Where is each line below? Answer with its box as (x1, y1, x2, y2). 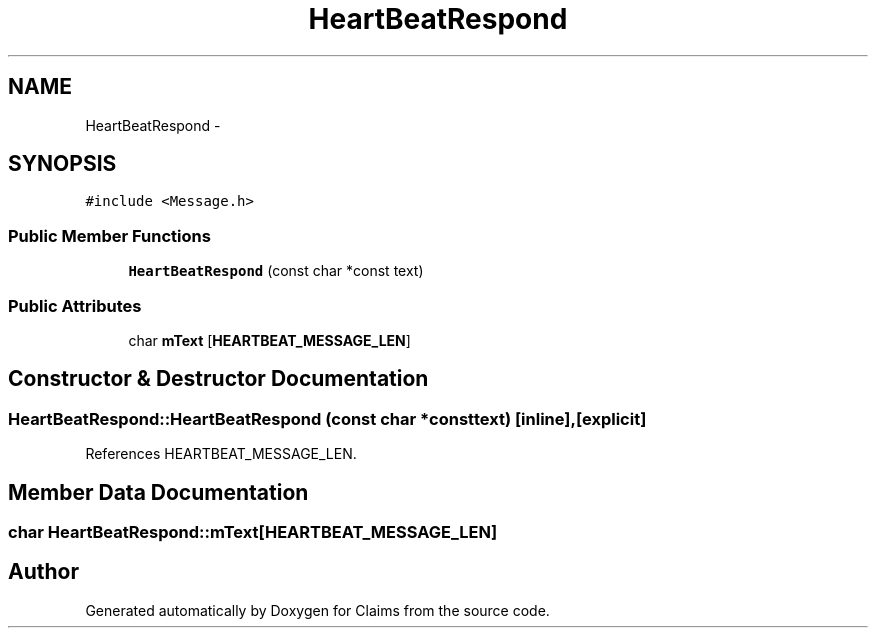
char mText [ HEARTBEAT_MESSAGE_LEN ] (128, 331, 411, 349)
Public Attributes (8, 295, 142, 316)
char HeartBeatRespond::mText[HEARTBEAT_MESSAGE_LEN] (8, 522, 498, 542)
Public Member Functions (8, 225, 211, 246)
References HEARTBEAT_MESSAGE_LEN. (85, 445, 357, 463)
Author (8, 559, 79, 585)
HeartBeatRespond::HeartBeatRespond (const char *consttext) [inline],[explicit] (8, 408, 647, 429)
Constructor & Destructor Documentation (8, 366, 429, 392)
